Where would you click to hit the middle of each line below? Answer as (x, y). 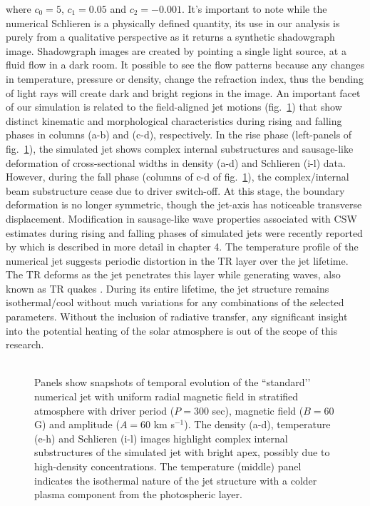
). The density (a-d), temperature (257, 424)
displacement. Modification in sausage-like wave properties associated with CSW (181, 218)
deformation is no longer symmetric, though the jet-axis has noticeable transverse (184, 204)
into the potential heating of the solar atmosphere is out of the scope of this (172, 330)
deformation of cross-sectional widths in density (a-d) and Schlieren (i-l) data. (176, 162)
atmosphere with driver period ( (104, 410)
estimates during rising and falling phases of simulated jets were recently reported (184, 232)
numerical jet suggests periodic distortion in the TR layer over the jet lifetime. (177, 260)
